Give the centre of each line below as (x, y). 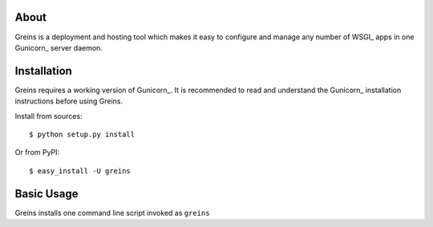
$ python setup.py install (82, 134)
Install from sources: (49, 116)
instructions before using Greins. (69, 101)
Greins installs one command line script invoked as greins (112, 213)
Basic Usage (47, 194)
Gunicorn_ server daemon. (59, 47)
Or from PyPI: (37, 152)
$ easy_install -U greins (80, 171)
